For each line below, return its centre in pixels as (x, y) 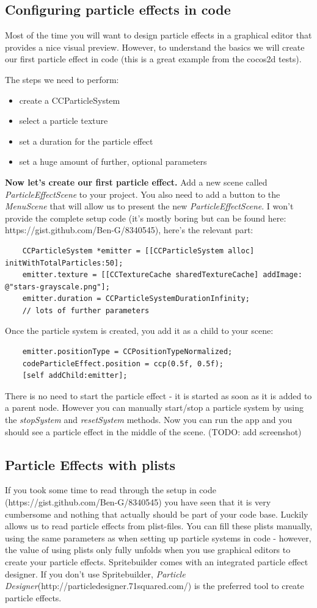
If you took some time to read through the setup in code (111, 490)
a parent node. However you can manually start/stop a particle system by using (154, 407)
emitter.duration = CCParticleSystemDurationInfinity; (136, 299)
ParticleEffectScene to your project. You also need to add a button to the (143, 194)
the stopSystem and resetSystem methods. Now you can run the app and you (149, 420)
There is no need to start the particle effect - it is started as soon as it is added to (158, 395)
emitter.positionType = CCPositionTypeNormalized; (127, 352)
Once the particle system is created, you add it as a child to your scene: (139, 331)
